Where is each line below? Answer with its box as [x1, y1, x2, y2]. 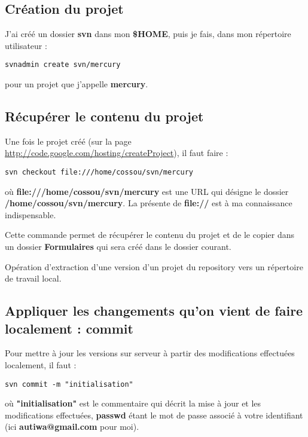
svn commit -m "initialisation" [5, 380, 133, 389]
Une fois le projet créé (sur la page [5, 135, 132, 147]
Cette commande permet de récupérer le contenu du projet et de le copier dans [5, 228, 295, 241]
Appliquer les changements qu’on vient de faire [5, 301, 303, 320]
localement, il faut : [5, 359, 77, 371]
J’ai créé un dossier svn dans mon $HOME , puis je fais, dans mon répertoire [5, 27, 291, 40]
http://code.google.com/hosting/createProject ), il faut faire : [5, 146, 228, 159]
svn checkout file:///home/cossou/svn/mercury [5, 168, 193, 177]
